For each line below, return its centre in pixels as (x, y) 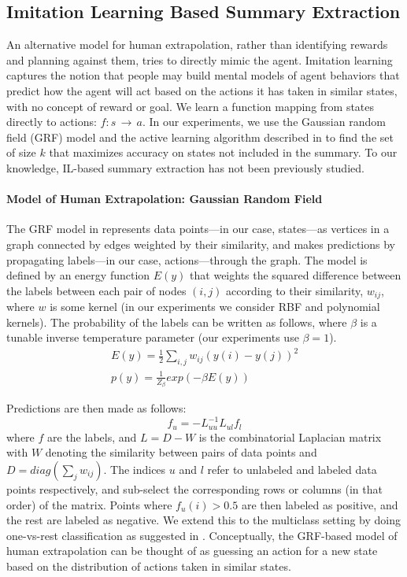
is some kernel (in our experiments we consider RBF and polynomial (215, 307)
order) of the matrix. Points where (89, 504)
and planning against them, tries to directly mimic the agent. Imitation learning (200, 59)
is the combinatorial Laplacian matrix (290, 436)
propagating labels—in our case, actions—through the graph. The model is (187, 259)
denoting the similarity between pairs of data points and (181, 452)
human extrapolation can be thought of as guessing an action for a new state (192, 551)
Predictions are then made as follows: (96, 408)
